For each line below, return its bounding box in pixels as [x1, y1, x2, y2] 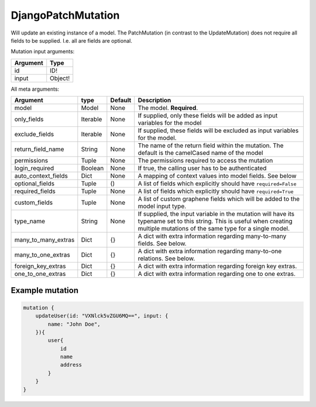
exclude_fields [14, 130, 54, 139]
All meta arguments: [11, 85, 60, 92]
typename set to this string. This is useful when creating [138, 217, 293, 225]
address [60, 361, 82, 368]
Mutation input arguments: [11, 48, 75, 55]
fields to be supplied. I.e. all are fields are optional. [11, 37, 133, 44]
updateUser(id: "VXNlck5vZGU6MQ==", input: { [35, 313, 169, 319]
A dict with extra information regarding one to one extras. [138, 270, 296, 278]
